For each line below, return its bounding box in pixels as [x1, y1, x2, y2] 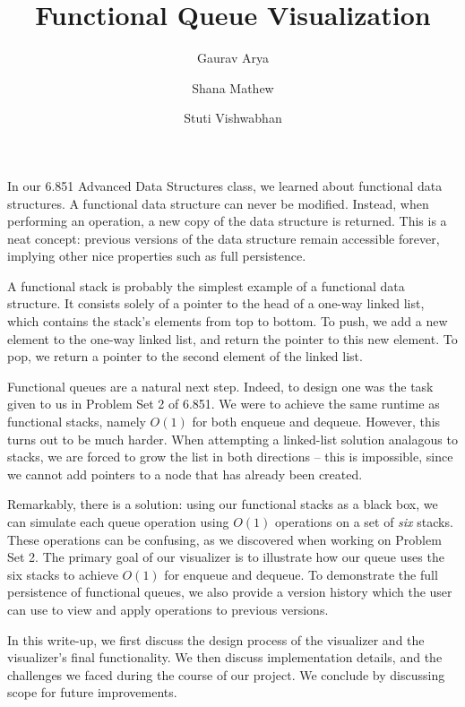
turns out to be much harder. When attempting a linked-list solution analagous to [7, 429, 458, 448]
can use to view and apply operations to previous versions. [7, 599, 329, 618]
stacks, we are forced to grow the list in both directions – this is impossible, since [7, 447, 453, 466]
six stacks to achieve [7, 565, 118, 583]
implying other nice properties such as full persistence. [7, 246, 306, 265]
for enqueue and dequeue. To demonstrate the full [164, 565, 438, 583]
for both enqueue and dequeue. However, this [192, 412, 441, 431]
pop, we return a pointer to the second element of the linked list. [7, 347, 363, 366]
